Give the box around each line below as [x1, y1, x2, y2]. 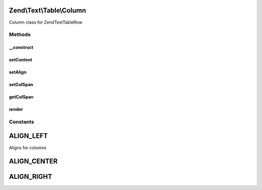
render [9, 106, 23, 112]
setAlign [9, 69, 27, 75]
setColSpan [9, 82, 33, 88]
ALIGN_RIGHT [9, 173, 52, 181]
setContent [9, 57, 33, 63]
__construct [9, 44, 33, 50]
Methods [9, 31, 31, 38]
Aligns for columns [9, 145, 47, 150]
